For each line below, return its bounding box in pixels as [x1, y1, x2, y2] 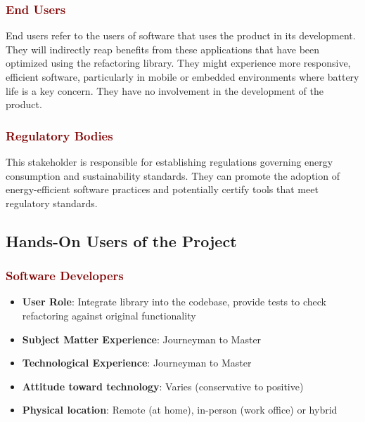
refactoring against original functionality [22, 308, 196, 322]
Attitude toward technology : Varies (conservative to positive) [22, 378, 304, 393]
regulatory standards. [6, 195, 98, 210]
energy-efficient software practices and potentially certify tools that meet [6, 182, 319, 197]
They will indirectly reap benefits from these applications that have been [6, 41, 320, 56]
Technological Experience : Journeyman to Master [22, 355, 252, 370]
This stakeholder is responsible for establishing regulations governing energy [6, 154, 333, 169]
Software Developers [6, 267, 124, 284]
